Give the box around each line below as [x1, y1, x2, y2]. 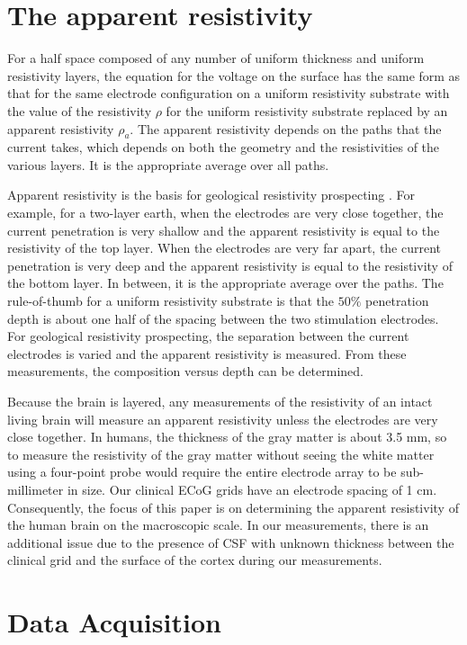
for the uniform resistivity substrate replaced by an [166, 101, 448, 120]
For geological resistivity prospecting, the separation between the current [7, 327, 409, 345]
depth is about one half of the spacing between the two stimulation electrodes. [7, 309, 439, 327]
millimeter [7, 479, 64, 498]
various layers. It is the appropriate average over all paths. [7, 155, 329, 174]
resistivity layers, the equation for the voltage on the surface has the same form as [7, 66, 461, 85]
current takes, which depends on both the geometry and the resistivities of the [7, 138, 440, 157]
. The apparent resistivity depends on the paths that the [130, 119, 442, 138]
